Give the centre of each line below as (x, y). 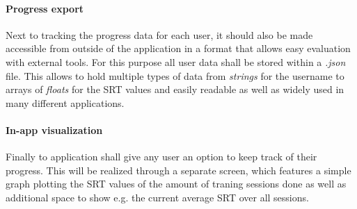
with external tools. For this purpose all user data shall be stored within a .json (176, 61)
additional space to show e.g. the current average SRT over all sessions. (157, 197)
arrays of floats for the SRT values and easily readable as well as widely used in (175, 89)
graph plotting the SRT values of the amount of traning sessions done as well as (176, 184)
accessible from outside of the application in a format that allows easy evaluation (178, 48)
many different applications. (65, 102)
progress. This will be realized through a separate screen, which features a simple (178, 170)
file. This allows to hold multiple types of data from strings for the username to (175, 75)
